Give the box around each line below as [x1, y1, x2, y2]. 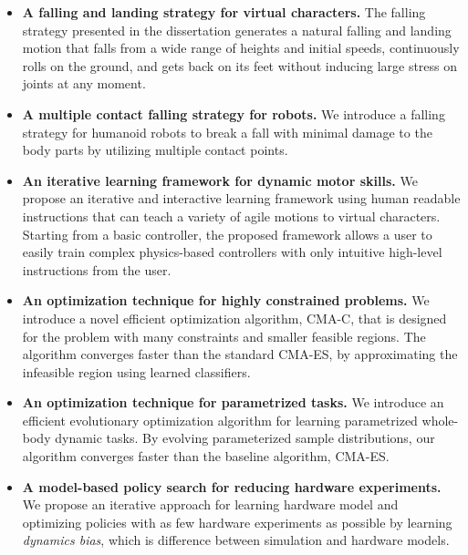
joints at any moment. [22, 74, 146, 93]
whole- [421, 410, 459, 429]
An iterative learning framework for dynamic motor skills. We [22, 170, 418, 190]
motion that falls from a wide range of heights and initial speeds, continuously [22, 38, 460, 57]
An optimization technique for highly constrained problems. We [22, 291, 430, 310]
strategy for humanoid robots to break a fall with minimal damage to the [22, 122, 432, 141]
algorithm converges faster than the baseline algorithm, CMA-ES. [22, 447, 390, 466]
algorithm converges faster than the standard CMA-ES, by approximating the [22, 344, 458, 364]
